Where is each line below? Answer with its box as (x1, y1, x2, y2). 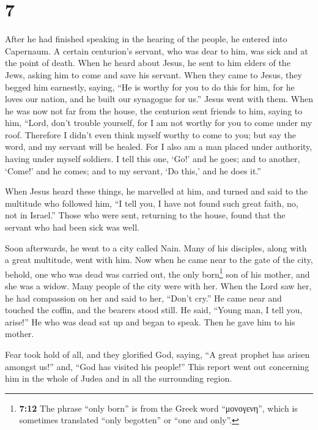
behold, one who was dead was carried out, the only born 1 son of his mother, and (5, 265, 310, 280)
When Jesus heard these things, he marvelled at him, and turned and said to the (5, 185, 308, 198)
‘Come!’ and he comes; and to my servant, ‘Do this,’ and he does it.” (5, 164, 261, 177)
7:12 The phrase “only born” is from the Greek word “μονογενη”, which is (19, 401, 298, 414)
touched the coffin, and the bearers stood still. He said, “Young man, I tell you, (5, 303, 303, 316)
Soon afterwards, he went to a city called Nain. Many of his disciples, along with (5, 241, 307, 254)
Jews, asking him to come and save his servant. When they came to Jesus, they (5, 68, 302, 81)
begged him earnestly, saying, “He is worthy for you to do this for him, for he (5, 80, 295, 93)
